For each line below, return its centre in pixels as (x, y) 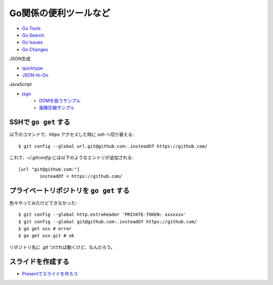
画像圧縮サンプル (57, 108)
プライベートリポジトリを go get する (70, 190)
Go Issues (32, 42)
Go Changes (35, 49)
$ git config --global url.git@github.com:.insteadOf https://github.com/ (113, 146)
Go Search (33, 35)
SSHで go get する (40, 122)
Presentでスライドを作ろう (50, 273)
